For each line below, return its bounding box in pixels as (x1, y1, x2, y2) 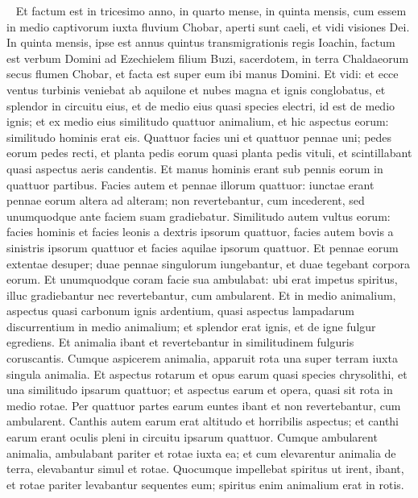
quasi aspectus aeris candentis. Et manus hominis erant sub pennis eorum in (6, 160, 383, 176)
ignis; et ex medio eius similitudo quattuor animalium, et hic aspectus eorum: (6, 113, 389, 130)
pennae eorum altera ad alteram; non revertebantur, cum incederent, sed (6, 192, 365, 209)
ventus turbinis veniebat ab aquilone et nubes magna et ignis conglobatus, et (6, 81, 386, 98)
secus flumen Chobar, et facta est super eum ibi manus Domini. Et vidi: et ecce (6, 65, 399, 82)
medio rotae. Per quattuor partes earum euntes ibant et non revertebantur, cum (6, 396, 401, 413)
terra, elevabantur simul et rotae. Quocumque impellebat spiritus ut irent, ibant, (6, 460, 404, 477)
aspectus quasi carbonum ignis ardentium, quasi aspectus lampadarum (6, 302, 354, 319)
